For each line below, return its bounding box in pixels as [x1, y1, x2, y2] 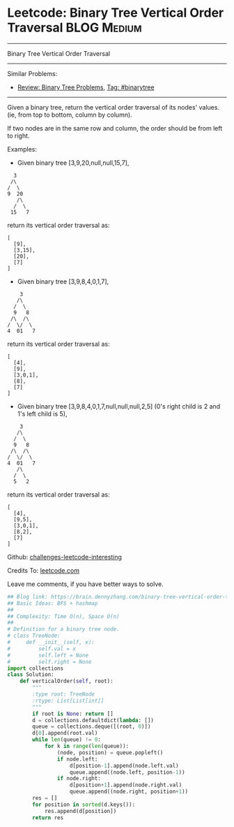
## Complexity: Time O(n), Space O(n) [7, 613, 120, 620]
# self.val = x [7, 645, 77, 652]
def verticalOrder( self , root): [19, 678, 114, 685]
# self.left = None [7, 652, 89, 659]
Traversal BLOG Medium [7, 20, 142, 36]
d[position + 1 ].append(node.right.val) [69, 782, 182, 789]
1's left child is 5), [17, 409, 68, 418]
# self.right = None [7, 658, 92, 665]
